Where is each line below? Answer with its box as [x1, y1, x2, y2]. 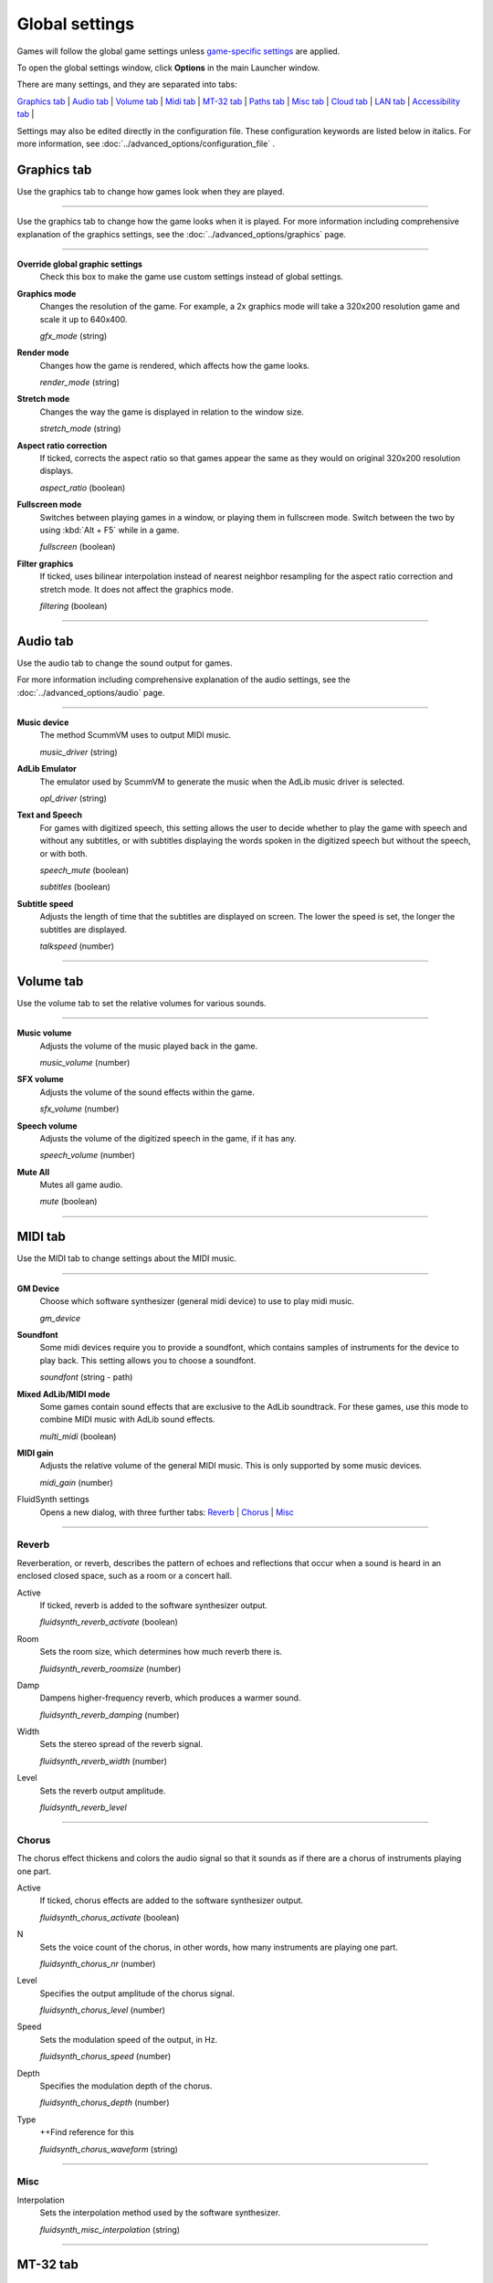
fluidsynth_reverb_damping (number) [39, 1709, 180, 1720]
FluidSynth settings [16, 1494, 90, 1505]
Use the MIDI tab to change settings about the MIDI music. [16, 1253, 237, 1264]
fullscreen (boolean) [39, 542, 116, 552]
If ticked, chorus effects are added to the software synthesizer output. [39, 1895, 304, 1906]
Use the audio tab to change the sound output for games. [16, 658, 233, 668]
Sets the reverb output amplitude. [39, 1785, 166, 1796]
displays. [39, 466, 74, 477]
